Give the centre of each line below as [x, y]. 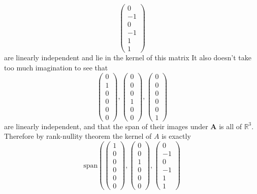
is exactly [176, 136]
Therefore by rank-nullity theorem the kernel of [78, 136]
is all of [230, 126]
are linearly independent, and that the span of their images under [106, 126]
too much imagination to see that [56, 67]
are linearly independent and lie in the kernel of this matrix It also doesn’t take [128, 57]
